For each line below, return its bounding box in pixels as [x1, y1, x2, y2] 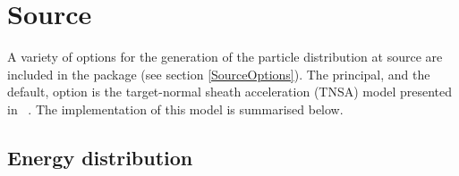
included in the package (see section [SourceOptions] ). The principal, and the [7, 64, 430, 83]
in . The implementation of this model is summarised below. [7, 99, 344, 118]
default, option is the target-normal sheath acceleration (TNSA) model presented [7, 82, 452, 101]
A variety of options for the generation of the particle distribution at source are [7, 47, 443, 66]
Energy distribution [7, 143, 193, 171]
